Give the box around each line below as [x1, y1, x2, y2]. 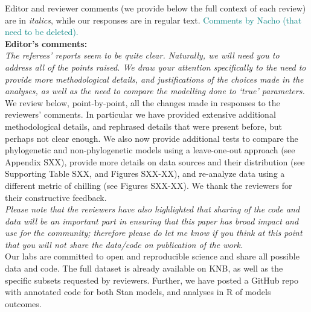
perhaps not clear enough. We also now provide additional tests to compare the [5, 132, 298, 144]
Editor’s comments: [5, 37, 88, 49]
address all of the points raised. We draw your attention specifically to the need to [5, 60, 306, 73]
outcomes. [5, 297, 42, 310]
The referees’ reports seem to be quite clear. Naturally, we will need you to [5, 49, 280, 62]
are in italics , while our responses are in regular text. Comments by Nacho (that [5, 13, 302, 26]
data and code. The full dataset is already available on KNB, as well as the [5, 262, 283, 275]
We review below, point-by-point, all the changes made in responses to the [5, 96, 280, 109]
